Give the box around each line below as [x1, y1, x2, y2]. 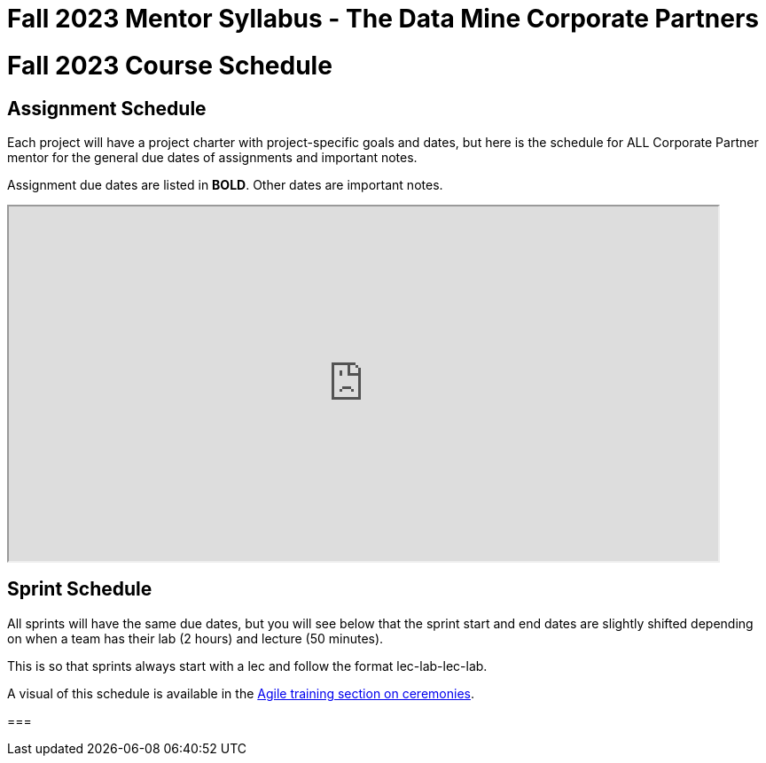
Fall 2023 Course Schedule [7, 50, 332, 81]
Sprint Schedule [7, 578, 152, 601]
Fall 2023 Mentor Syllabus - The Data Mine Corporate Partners [7, 4, 760, 34]
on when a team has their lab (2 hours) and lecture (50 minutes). [7, 630, 384, 646]
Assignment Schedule [7, 97, 207, 120]
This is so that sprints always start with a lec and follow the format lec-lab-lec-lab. [7, 658, 488, 673]
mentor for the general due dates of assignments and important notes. [7, 149, 418, 165]
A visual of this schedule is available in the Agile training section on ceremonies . [7, 685, 474, 701]
